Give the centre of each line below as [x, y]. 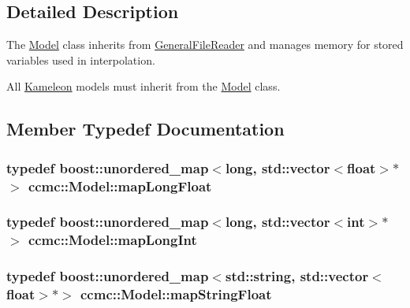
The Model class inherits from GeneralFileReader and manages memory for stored [205, 45]
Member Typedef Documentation [145, 129]
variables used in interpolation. [81, 59]
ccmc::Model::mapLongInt [112, 240]
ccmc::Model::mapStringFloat [176, 294]
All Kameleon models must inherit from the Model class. [143, 86]
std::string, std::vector [297, 276]
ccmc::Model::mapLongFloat [120, 186]
